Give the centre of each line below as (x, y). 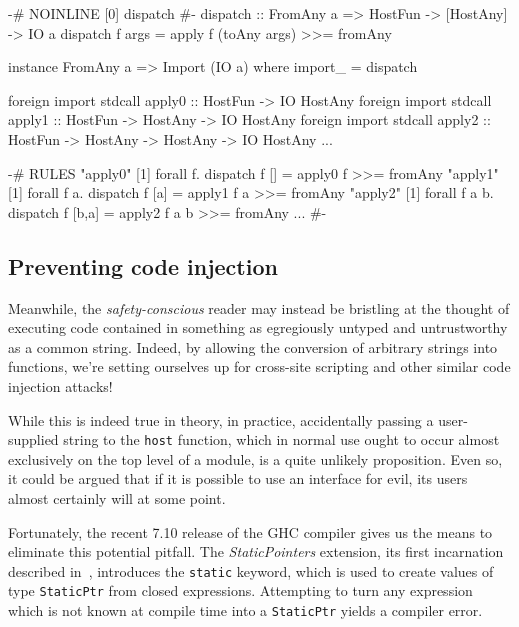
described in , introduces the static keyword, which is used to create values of (251, 570)
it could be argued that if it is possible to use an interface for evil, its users (238, 478)
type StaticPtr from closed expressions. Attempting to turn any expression (240, 590)
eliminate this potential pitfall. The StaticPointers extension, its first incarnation (256, 551)
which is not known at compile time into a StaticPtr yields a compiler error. (245, 610)
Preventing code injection (143, 265)
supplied (33, 439)
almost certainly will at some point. (117, 497)
